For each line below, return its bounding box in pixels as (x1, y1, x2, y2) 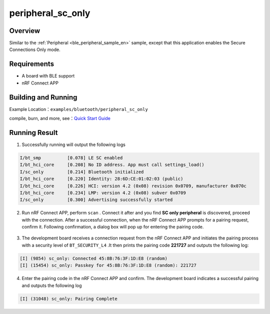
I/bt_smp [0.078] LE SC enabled (19, 155, 123, 160)
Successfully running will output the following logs (21, 141, 126, 147)
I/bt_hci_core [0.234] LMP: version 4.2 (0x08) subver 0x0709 (19, 190, 186, 195)
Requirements (9, 60, 54, 68)
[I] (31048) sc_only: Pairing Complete (19, 295, 117, 301)
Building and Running (9, 93, 77, 101)
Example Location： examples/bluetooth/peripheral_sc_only (9, 106, 148, 112)
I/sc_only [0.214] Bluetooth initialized (19, 169, 144, 174)
